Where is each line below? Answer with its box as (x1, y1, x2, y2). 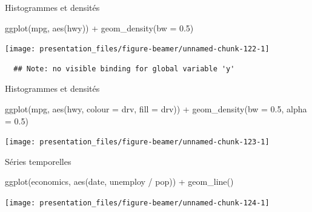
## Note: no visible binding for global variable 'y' (13, 64, 235, 73)
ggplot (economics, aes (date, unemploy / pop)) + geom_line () (5, 175, 234, 188)
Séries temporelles (5, 155, 71, 167)
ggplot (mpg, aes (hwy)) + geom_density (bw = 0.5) (5, 21, 194, 34)
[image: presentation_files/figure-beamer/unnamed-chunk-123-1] (5, 138, 270, 147)
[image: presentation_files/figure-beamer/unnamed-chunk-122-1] (5, 45, 270, 54)
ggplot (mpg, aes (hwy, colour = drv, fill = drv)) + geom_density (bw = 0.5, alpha (5, 103, 307, 115)
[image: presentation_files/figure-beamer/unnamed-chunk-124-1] (5, 199, 270, 208)
